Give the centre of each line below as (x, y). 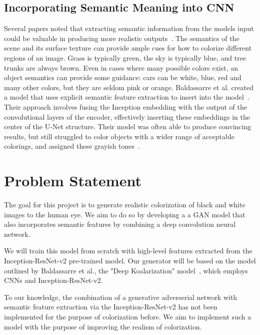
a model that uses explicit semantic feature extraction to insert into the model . (127, 97)
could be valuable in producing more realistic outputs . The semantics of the (122, 38)
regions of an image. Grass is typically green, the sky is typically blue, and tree (125, 57)
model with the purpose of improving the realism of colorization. (103, 326)
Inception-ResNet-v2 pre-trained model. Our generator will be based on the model (130, 261)
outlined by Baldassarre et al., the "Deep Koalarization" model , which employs (126, 270)
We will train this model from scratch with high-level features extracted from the (128, 251)
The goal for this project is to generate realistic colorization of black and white (125, 205)
